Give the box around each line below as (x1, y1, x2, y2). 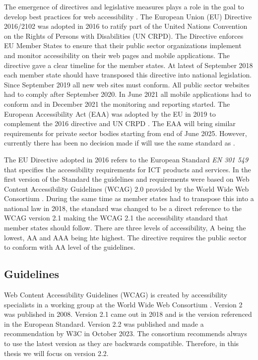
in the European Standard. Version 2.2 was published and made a (4, 318, 204, 329)
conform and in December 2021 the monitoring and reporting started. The (4, 98, 230, 109)
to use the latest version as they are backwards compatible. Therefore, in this (4, 338, 239, 349)
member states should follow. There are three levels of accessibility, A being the (4, 222, 246, 233)
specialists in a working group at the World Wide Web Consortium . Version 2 (4, 299, 243, 309)
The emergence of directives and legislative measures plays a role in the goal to (4, 1, 244, 11)
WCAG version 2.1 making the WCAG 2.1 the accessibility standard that (4, 213, 228, 223)
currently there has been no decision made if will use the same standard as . (4, 138, 235, 148)
